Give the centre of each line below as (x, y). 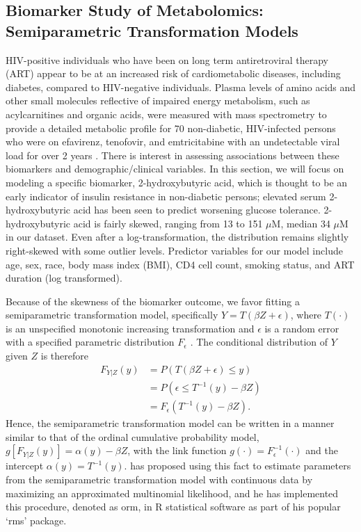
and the (322, 450)
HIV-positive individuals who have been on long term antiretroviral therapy (167, 59)
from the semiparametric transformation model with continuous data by (159, 479)
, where (306, 315)
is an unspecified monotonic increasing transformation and (130, 328)
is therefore (64, 356)
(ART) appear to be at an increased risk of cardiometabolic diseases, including (173, 73)
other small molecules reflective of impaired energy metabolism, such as (158, 100)
